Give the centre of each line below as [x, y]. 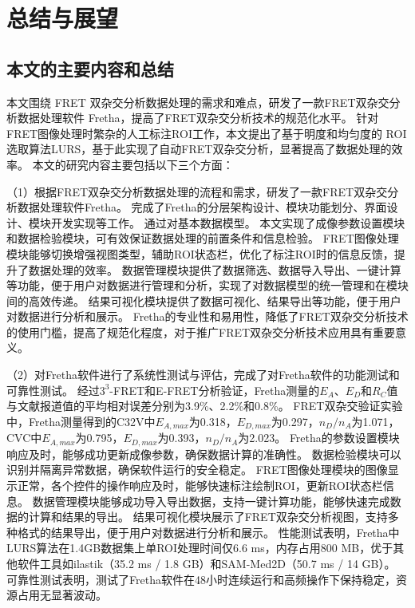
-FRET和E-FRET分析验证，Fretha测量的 [215, 390]
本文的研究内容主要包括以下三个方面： [133, 164]
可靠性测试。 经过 [53, 390]
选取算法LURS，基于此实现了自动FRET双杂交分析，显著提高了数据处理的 [199, 149]
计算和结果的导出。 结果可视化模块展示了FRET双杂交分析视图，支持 [208, 517]
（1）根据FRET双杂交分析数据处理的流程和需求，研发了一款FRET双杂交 [197, 191]
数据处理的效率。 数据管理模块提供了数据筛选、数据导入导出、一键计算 [215, 269]
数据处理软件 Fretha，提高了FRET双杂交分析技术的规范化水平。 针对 [198, 118]
